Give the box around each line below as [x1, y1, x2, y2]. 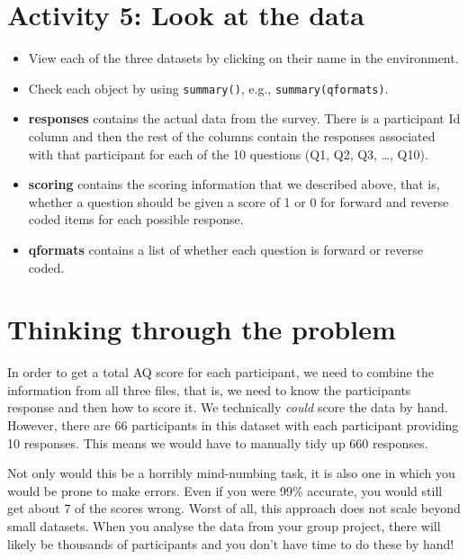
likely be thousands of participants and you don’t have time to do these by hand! [7, 534, 454, 553]
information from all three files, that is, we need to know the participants [7, 380, 411, 399]
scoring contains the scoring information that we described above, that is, [28, 175, 440, 194]
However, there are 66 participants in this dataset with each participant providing [7, 416, 459, 435]
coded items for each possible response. [28, 210, 244, 229]
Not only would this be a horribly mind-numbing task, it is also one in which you [7, 464, 455, 482]
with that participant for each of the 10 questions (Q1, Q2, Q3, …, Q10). [28, 144, 428, 163]
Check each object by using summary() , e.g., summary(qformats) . [28, 78, 389, 97]
